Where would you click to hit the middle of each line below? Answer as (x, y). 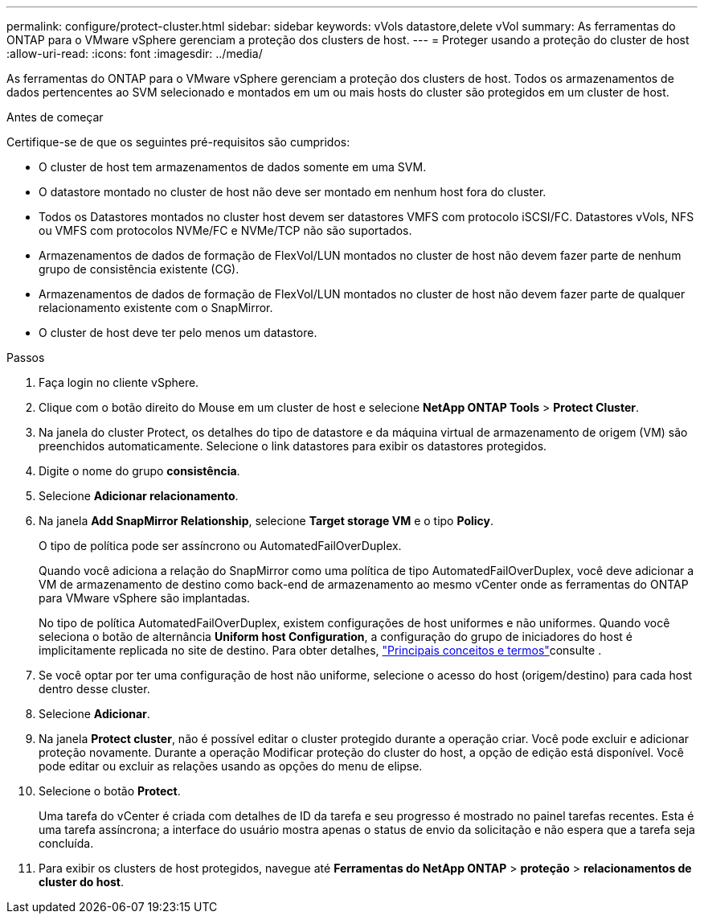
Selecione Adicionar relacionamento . (139, 496)
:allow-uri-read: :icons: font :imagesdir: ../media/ (135, 53)
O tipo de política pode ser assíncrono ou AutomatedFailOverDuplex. (220, 546)
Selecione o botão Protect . (110, 791)
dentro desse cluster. (94, 689)
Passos (26, 357)
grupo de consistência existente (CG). (139, 269)
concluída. (66, 843)
